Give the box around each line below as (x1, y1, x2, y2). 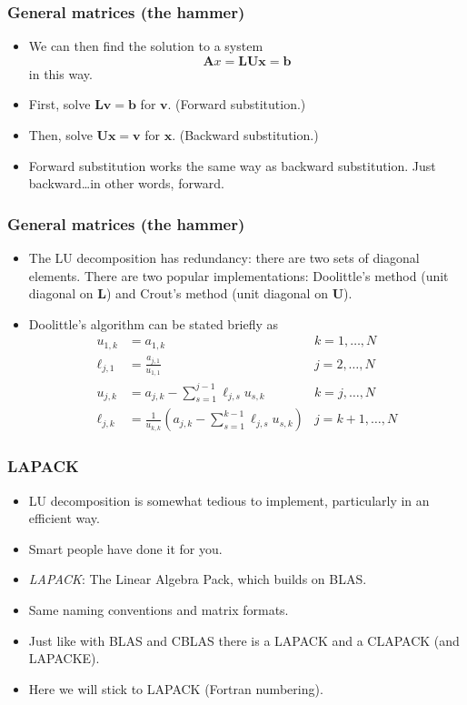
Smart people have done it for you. (28, 539, 223, 558)
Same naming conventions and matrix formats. (28, 600, 289, 619)
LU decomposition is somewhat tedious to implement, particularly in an (28, 490, 430, 509)
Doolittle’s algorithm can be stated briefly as (28, 314, 279, 333)
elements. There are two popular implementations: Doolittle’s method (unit (28, 266, 449, 285)
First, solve (28, 95, 91, 114)
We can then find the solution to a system (28, 36, 263, 55)
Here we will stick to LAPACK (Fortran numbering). (28, 679, 323, 698)
